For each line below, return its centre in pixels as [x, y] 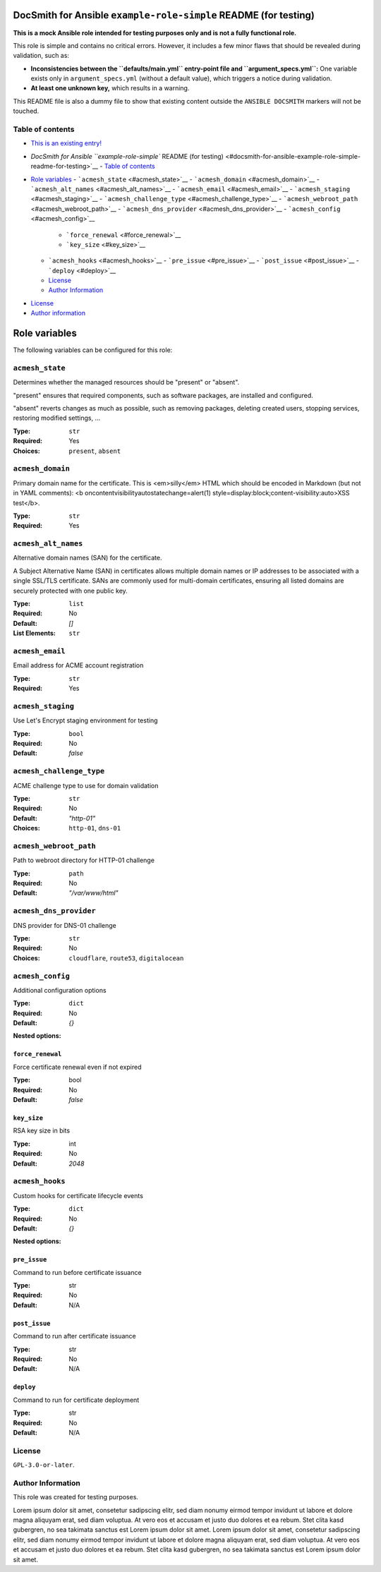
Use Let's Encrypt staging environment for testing [85, 720]
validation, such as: [41, 56]
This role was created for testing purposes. [76, 1497]
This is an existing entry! [66, 143]
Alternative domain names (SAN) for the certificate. [87, 558]
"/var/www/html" [94, 893]
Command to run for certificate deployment [76, 1400]
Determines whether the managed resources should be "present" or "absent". [126, 382]
